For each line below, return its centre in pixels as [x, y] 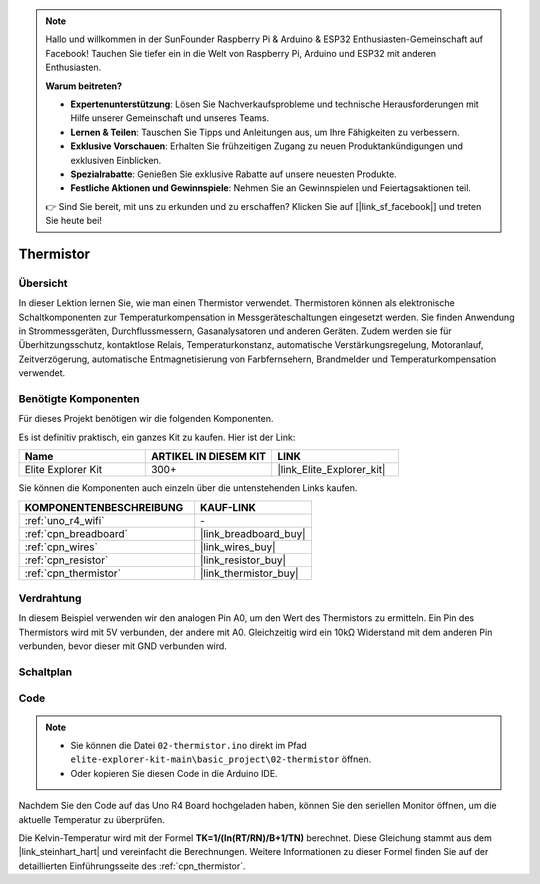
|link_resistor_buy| [243, 560]
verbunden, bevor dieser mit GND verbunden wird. [122, 646]
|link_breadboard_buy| [253, 533]
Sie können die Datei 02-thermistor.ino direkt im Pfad [188, 745]
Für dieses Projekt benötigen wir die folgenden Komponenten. [146, 419]
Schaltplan [45, 672]
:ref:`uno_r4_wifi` [64, 520]
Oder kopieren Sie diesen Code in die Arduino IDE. [174, 773]
